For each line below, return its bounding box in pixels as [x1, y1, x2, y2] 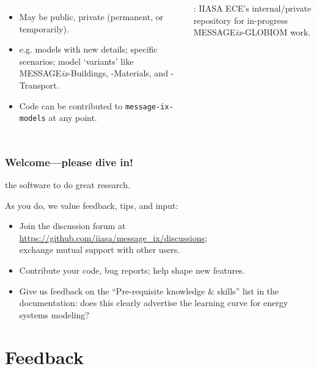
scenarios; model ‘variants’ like [19, 54, 134, 67]
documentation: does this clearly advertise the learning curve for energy [19, 296, 288, 309]
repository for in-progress [193, 13, 288, 26]
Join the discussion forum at [19, 219, 126, 232]
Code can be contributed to [19, 99, 123, 112]
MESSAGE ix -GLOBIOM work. [193, 26, 311, 38]
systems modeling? [19, 308, 89, 321]
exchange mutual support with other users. [19, 243, 180, 256]
